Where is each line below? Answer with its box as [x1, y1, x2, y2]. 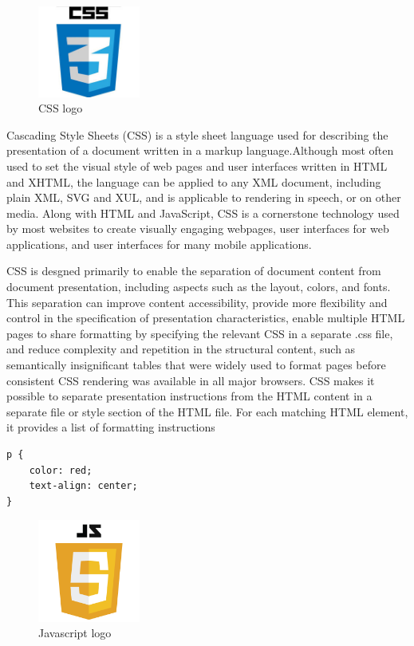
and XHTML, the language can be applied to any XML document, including [6, 173, 381, 190]
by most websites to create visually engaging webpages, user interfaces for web [6, 220, 389, 237]
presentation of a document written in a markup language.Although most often [6, 142, 394, 159]
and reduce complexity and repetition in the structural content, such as [6, 341, 356, 357]
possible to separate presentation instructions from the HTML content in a [6, 388, 373, 404]
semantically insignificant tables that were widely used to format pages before [6, 356, 386, 373]
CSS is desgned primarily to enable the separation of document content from [6, 262, 381, 279]
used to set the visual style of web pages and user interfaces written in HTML [6, 157, 388, 174]
